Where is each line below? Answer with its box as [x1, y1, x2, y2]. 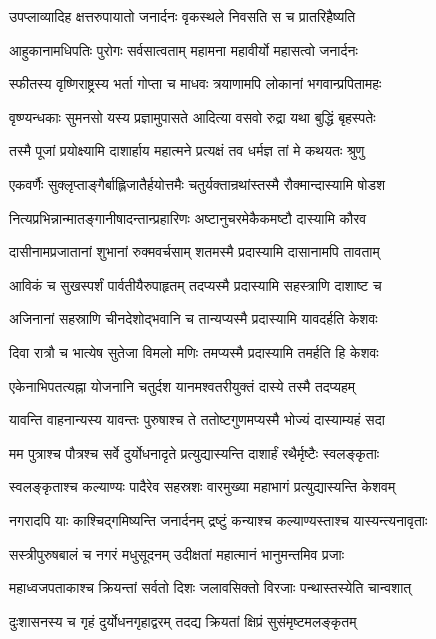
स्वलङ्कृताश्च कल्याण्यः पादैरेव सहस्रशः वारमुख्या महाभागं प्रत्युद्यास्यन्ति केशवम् [9, 476, 396, 497]
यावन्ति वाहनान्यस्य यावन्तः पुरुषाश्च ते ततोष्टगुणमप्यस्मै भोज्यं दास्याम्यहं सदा [9, 409, 385, 430]
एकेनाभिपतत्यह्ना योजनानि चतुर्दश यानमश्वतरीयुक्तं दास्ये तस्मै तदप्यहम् [9, 375, 356, 396]
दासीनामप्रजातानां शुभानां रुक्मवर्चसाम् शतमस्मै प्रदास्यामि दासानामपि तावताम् [9, 241, 380, 262]
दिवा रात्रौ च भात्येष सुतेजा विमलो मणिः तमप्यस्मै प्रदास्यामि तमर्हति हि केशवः [9, 341, 379, 362]
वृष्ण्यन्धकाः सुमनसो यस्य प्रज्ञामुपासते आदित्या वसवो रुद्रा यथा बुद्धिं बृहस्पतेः [9, 106, 376, 127]
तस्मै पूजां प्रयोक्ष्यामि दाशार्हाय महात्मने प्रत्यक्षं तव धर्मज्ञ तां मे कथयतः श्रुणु [9, 140, 365, 161]
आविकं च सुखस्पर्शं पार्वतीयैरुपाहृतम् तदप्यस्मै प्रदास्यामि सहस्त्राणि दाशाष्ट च [9, 274, 382, 295]
